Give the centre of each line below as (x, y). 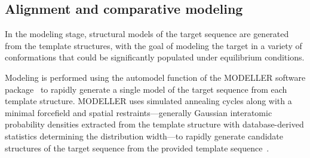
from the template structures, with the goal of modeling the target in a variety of (154, 45)
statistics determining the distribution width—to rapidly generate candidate (144, 136)
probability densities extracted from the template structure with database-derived (154, 124)
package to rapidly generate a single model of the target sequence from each (146, 89)
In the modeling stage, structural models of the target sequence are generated (147, 34)
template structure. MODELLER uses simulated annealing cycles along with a (148, 101)
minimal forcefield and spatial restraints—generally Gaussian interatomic (139, 112)
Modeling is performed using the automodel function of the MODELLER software (155, 77)
